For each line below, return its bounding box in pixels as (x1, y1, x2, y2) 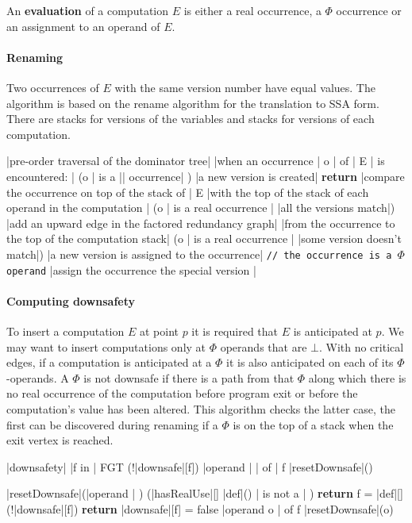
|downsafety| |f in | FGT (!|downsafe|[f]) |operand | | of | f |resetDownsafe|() (6, 458, 373, 475)
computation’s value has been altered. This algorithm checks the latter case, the (6, 401, 396, 417)
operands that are (220, 338, 307, 355)
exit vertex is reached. (6, 432, 114, 448)
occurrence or (336, 2, 402, 18)
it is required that (191, 323, 279, 340)
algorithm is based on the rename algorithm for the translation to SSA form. (6, 94, 379, 111)
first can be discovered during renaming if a (6, 416, 218, 433)
